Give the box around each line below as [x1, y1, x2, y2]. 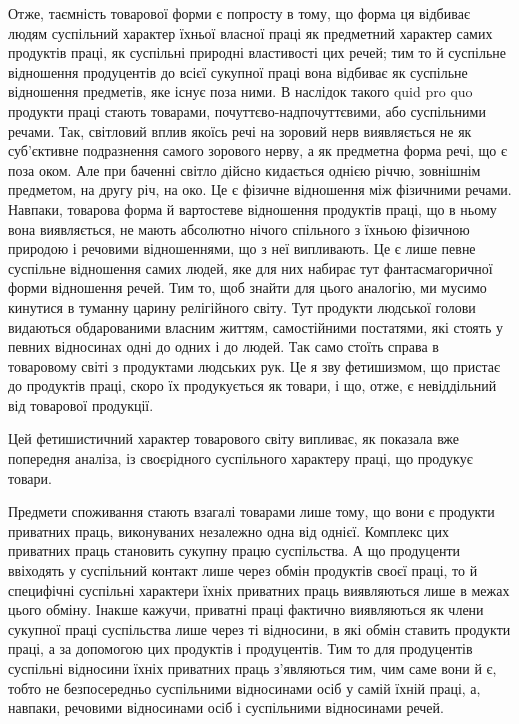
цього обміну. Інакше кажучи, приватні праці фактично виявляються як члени [8, 599, 484, 620]
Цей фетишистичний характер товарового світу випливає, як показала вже [8, 428, 460, 449]
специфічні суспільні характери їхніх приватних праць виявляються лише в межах [8, 579, 510, 600]
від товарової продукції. [8, 394, 154, 415]
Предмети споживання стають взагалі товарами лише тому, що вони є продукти [8, 501, 495, 522]
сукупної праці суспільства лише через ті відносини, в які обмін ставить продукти [8, 618, 511, 639]
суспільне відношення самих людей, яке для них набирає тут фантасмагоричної [8, 257, 493, 278]
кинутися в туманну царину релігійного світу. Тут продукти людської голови [8, 296, 476, 317]
